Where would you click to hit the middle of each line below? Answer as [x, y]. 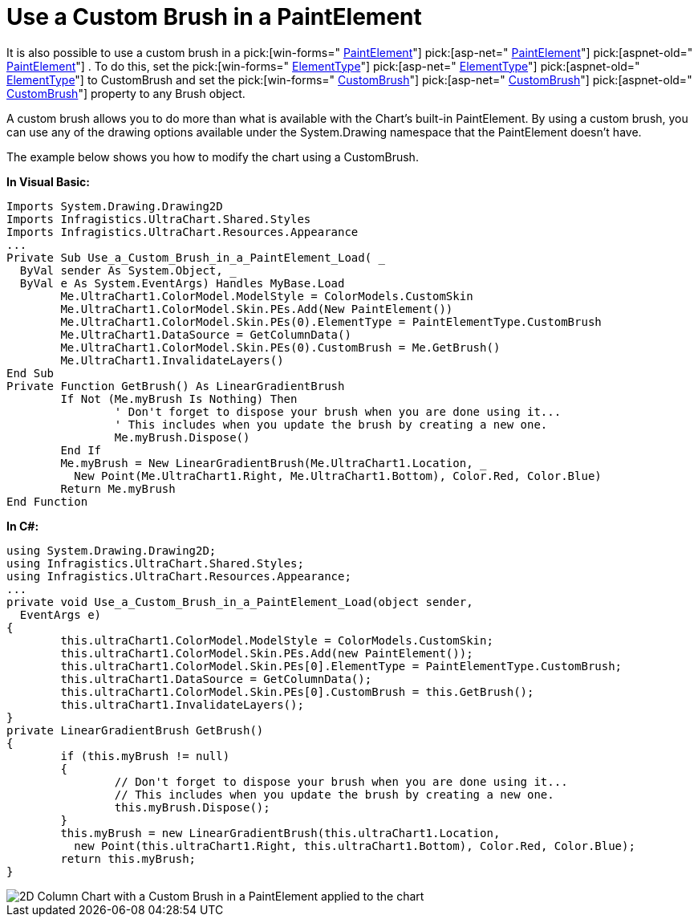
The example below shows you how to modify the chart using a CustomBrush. [213, 157]
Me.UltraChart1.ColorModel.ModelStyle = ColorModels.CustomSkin [267, 296]
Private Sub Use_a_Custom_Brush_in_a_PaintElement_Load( [189, 257]
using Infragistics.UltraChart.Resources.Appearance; [179, 576]
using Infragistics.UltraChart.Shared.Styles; [155, 563]
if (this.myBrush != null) [145, 756]
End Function [47, 501]
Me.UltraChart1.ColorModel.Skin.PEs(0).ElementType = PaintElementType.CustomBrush [331, 321]
